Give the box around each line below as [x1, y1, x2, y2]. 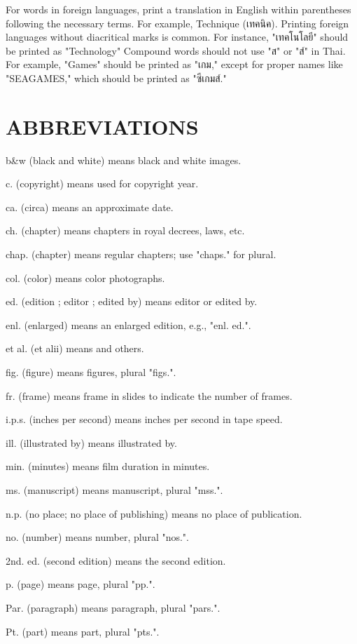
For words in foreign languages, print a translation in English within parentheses [6, 2, 351, 16]
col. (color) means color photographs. [6, 270, 165, 285]
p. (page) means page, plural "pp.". [6, 577, 155, 591]
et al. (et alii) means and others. [6, 341, 144, 356]
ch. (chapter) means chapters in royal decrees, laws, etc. [6, 223, 245, 238]
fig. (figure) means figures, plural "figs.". [6, 365, 176, 380]
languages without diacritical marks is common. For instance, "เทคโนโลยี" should [6, 29, 349, 44]
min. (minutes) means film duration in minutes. [6, 459, 210, 474]
